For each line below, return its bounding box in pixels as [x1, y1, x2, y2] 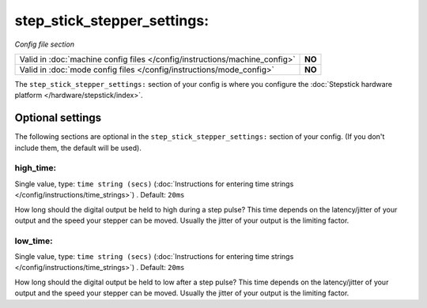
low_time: [14, 235, 53, 246]
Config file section [14, 39, 75, 49]
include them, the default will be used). [14, 143, 142, 152]
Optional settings [14, 111, 102, 125]
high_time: [14, 163, 57, 174]
